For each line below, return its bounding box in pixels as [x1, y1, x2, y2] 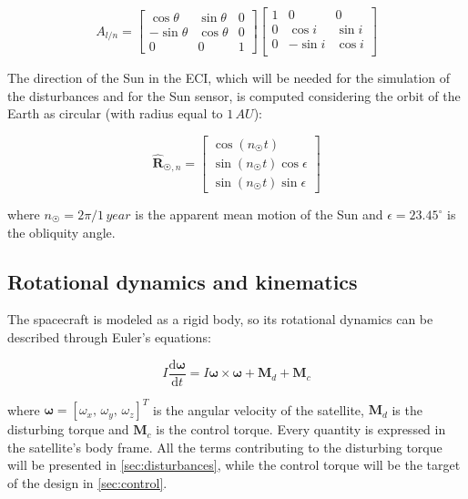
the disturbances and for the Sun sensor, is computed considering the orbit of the [7, 86, 461, 105]
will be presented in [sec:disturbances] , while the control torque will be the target [7, 455, 461, 474]
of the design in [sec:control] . [7, 473, 168, 492]
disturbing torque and [7, 420, 129, 439]
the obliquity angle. [7, 222, 116, 241]
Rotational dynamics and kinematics [7, 267, 358, 295]
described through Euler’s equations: [7, 327, 211, 346]
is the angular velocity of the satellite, [152, 400, 364, 419]
